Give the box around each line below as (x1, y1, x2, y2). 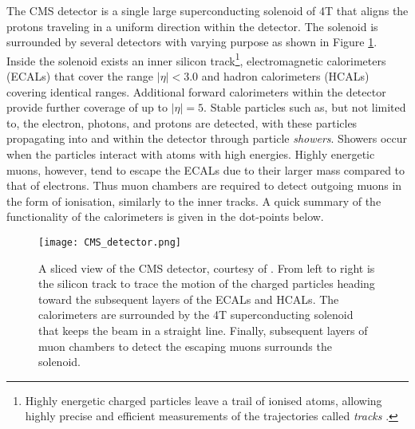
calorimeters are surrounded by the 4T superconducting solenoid (38, 306, 354, 323)
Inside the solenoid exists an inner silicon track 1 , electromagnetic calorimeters (6, 49, 386, 69)
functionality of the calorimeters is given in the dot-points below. (6, 208, 324, 225)
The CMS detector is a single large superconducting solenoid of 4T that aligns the (6, 2, 409, 18)
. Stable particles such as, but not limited (204, 99, 406, 116)
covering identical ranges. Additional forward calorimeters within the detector (6, 83, 386, 100)
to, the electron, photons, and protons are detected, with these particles (6, 114, 358, 131)
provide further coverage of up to (6, 99, 168, 116)
